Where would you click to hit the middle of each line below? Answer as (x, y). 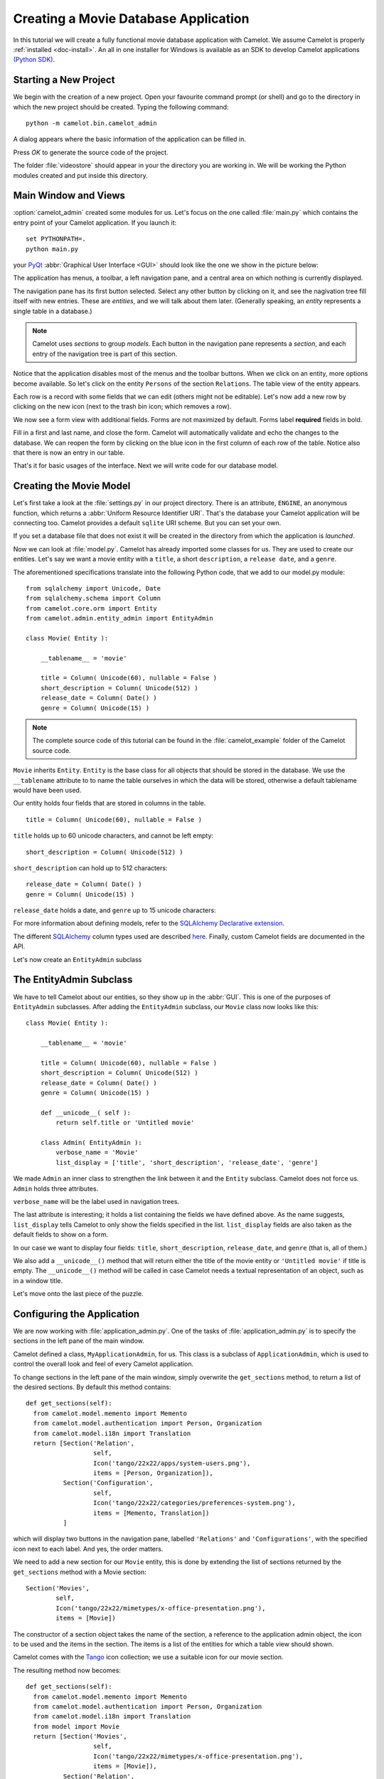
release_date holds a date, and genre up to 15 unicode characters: (114, 910)
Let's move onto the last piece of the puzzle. (78, 1294)
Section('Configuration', (108, 1483)
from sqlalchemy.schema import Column (94, 598)
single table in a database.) (53, 311)
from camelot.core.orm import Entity (92, 608)
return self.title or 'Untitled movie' (125, 1123)
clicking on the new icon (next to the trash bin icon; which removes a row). (122, 406)
